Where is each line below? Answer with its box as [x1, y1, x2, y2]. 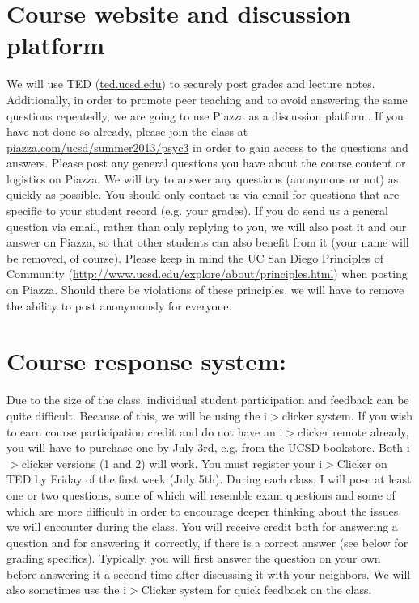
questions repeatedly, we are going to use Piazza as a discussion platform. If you [6, 107, 404, 124]
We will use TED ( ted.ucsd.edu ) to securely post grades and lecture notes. [6, 75, 375, 92]
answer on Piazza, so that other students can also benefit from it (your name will [6, 234, 409, 251]
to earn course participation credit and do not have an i [6, 423, 283, 440]
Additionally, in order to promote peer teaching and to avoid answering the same [6, 91, 408, 108]
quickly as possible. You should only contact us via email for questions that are [6, 186, 400, 203]
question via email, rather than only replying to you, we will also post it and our [6, 217, 407, 234]
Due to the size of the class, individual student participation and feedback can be [6, 391, 409, 408]
